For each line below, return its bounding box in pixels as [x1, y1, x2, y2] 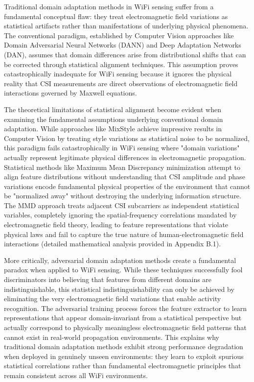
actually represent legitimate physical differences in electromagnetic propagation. [4, 152, 246, 162]
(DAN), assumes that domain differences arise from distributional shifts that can [4, 49, 246, 59]
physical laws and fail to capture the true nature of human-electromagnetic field [4, 229, 244, 239]
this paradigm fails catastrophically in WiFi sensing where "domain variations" [4, 143, 240, 153]
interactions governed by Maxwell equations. [4, 88, 137, 98]
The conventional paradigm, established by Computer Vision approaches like [4, 30, 234, 40]
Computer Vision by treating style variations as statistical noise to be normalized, [4, 133, 250, 143]
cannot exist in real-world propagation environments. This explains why [4, 332, 219, 342]
